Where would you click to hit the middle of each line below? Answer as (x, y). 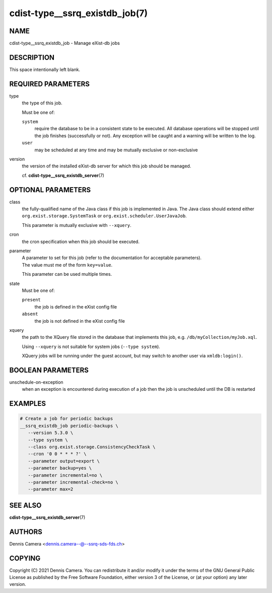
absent (30, 314)
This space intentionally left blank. (45, 69)
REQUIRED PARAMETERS (50, 84)
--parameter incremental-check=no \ (73, 482)
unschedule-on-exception (36, 382)
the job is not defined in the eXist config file (80, 321)
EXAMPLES (28, 404)
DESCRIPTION (32, 57)
